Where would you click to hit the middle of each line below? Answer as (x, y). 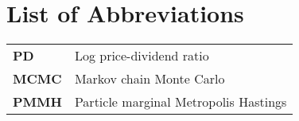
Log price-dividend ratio (142, 56)
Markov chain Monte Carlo (149, 79)
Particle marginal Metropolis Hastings (181, 102)
